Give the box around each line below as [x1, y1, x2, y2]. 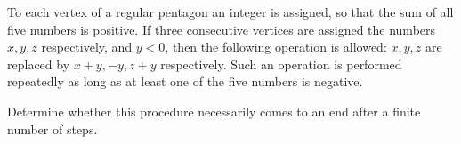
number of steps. [7, 119, 98, 138]
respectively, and [41, 37, 133, 56]
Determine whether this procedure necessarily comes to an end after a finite [7, 101, 421, 120]
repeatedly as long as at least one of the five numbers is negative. [7, 72, 363, 91]
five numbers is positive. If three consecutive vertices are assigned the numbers [7, 20, 436, 38]
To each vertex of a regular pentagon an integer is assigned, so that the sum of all [7, 3, 454, 20]
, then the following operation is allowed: [165, 37, 387, 56]
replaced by [7, 54, 70, 73]
